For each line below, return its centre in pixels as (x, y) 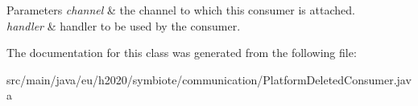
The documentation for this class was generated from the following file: (182, 53)
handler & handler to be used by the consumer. (124, 25)
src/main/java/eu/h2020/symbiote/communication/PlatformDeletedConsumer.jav (209, 79)
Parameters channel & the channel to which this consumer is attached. (181, 10)
